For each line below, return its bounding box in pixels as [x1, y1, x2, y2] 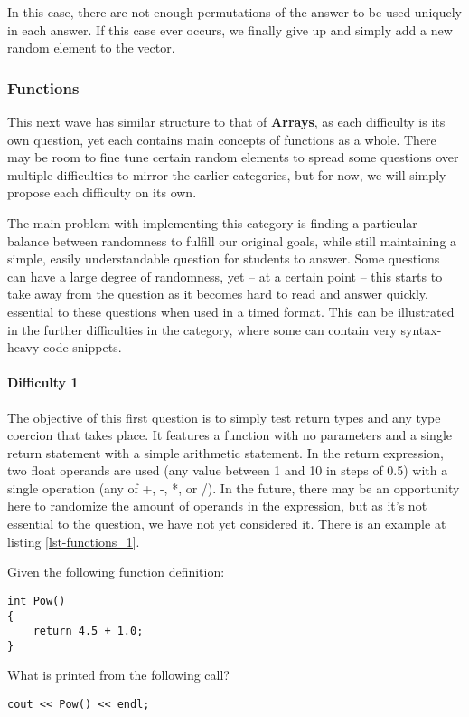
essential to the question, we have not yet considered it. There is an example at [7, 514, 446, 533]
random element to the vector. [7, 38, 175, 57]
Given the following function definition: [7, 562, 225, 581]
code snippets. [43, 338, 122, 357]
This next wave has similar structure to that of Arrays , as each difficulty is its [7, 112, 446, 130]
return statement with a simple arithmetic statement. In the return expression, [7, 443, 444, 462]
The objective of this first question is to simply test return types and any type [7, 407, 441, 426]
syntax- [400, 320, 442, 339]
